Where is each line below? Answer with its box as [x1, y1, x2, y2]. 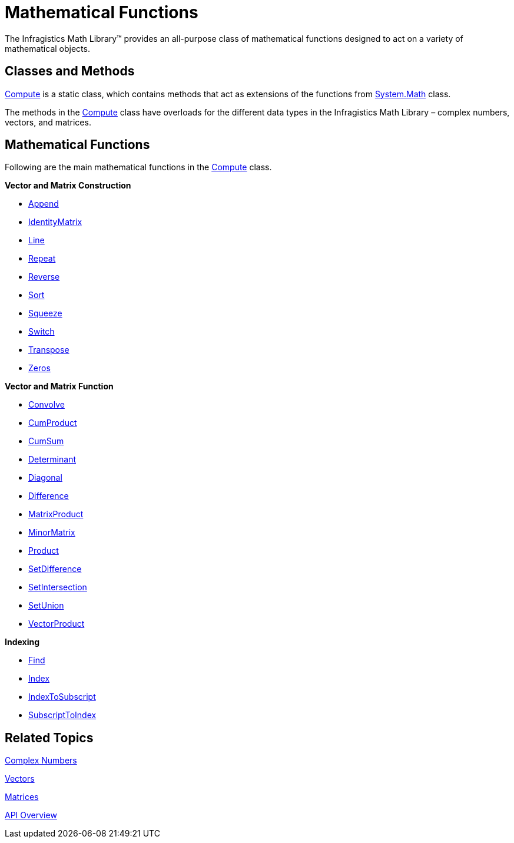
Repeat [28, 253, 56, 264]
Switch [28, 326, 55, 337]
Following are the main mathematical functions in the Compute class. [5, 162, 272, 173]
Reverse [28, 272, 60, 282]
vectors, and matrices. [5, 117, 91, 127]
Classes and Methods [5, 64, 135, 79]
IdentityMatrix [28, 217, 82, 227]
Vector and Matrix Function [5, 381, 114, 392]
